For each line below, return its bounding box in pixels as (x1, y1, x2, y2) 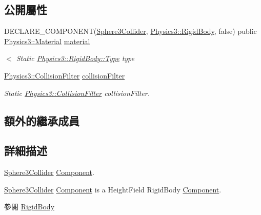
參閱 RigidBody (4, 201, 55, 212)
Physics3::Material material (4, 35, 90, 46)
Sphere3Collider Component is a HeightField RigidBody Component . (4, 184, 222, 194)
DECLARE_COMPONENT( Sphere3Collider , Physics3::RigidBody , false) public (4, 26, 257, 36)
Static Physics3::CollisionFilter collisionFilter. (4, 87, 150, 98)
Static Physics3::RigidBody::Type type (16, 53, 135, 64)
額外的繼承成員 (4, 112, 79, 128)
